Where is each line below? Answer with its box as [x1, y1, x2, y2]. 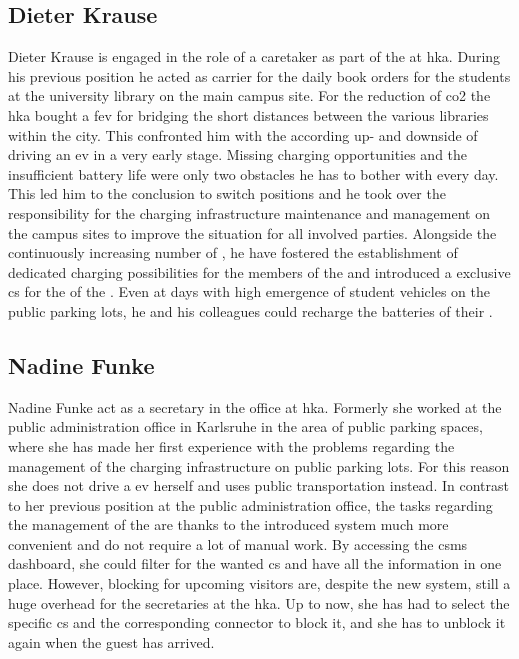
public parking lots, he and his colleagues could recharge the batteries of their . [8, 300, 493, 321]
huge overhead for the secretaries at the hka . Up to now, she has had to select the [8, 592, 510, 613]
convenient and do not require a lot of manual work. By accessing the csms [8, 533, 468, 554]
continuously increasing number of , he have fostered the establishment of [8, 242, 458, 263]
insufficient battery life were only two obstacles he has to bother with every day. [8, 163, 499, 184]
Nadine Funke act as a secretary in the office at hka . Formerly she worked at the [8, 396, 502, 417]
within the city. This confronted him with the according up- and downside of [8, 124, 478, 145]
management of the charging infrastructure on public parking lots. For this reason [8, 455, 510, 476]
